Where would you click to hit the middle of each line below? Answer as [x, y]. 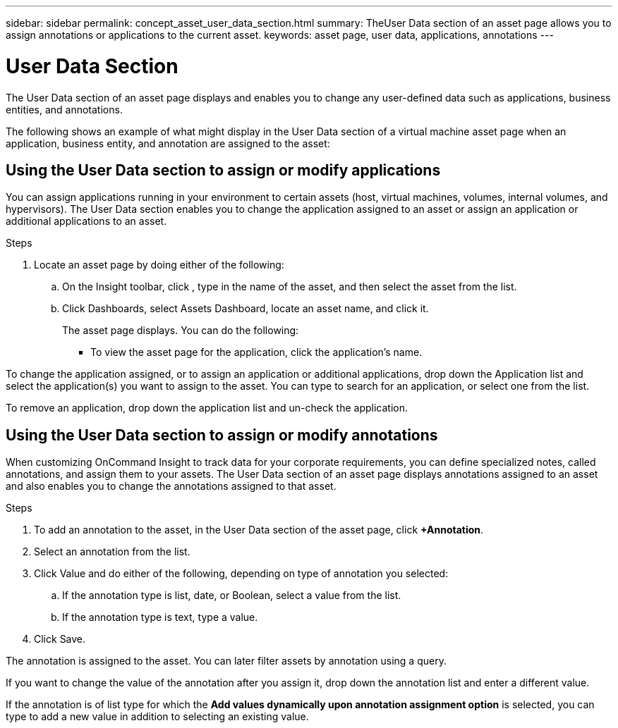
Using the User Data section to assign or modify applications [223, 170]
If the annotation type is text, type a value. [160, 617]
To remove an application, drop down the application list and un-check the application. [207, 408]
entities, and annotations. [64, 109]
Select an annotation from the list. [112, 552]
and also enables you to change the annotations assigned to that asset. [171, 486]
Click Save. [60, 639]
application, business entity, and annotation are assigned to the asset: [168, 143]
